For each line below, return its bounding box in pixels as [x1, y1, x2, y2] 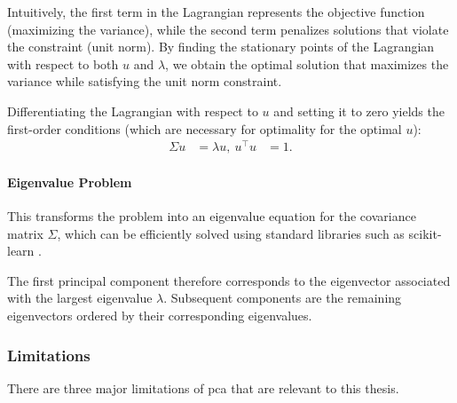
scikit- [408, 224, 442, 242]
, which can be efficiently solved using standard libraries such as [57, 224, 405, 242]
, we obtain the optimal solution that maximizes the [165, 54, 449, 73]
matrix [7, 224, 43, 242]
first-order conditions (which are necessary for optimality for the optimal [7, 119, 402, 138]
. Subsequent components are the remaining [163, 288, 402, 307]
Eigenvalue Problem [7, 172, 132, 191]
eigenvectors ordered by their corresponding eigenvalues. [7, 306, 312, 325]
